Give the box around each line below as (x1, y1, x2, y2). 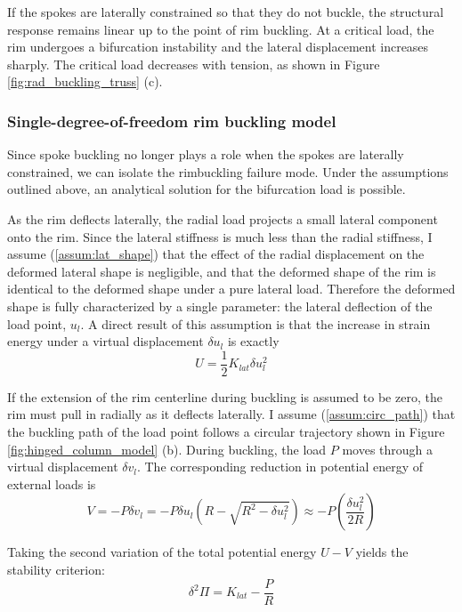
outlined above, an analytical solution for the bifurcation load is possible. (7, 180, 406, 198)
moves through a (342, 439, 434, 458)
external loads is (7, 474, 96, 493)
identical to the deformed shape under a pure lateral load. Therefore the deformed (7, 279, 456, 298)
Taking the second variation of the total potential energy (7, 543, 317, 561)
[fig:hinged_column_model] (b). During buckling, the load (7, 439, 327, 458)
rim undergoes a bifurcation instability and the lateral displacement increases (7, 37, 429, 56)
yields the (355, 543, 409, 561)
